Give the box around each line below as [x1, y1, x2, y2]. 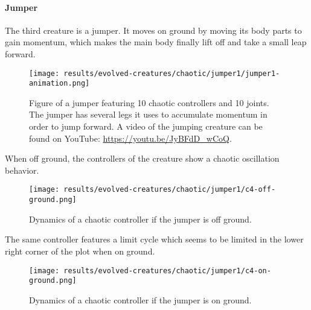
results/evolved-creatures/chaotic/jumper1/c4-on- [63, 266, 271, 275]
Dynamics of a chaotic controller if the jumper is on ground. [29, 293, 252, 306]
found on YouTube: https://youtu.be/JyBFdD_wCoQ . [29, 131, 232, 144]
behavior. [5, 163, 39, 176]
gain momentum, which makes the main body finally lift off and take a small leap [5, 36, 307, 48]
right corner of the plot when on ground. [5, 244, 155, 257]
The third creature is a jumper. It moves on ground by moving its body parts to [5, 24, 302, 36]
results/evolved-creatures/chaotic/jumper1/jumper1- [63, 69, 280, 78]
